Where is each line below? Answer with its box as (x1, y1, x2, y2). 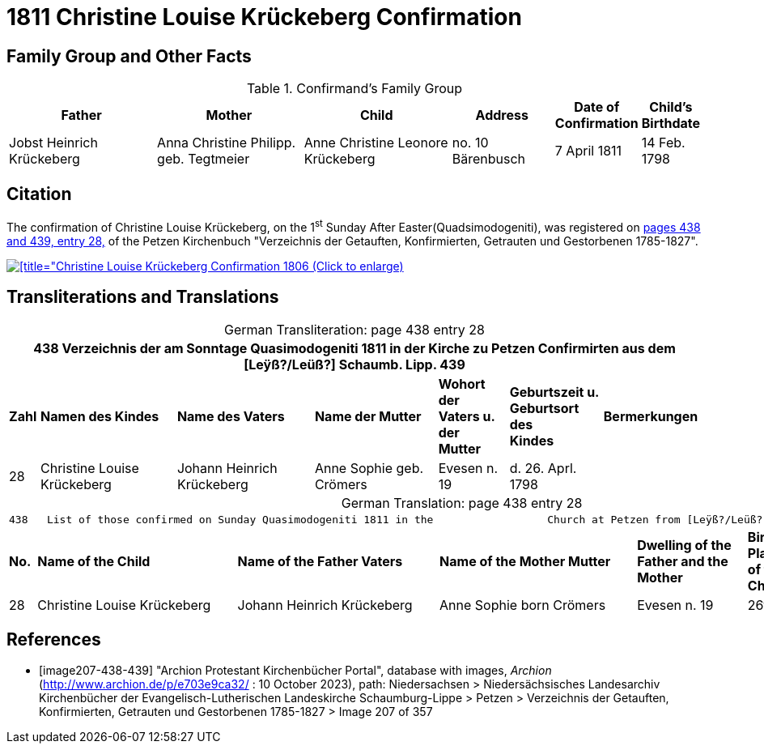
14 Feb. (641, 134, 685, 151)
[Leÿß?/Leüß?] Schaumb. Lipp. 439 (244, 356, 465, 373)
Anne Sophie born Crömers (439, 596, 606, 613)
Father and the (637, 552, 728, 569)
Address (475, 107, 528, 124)
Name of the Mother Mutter (439, 552, 611, 569)
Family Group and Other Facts (6, 45, 252, 66)
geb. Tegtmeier (157, 151, 250, 168)
